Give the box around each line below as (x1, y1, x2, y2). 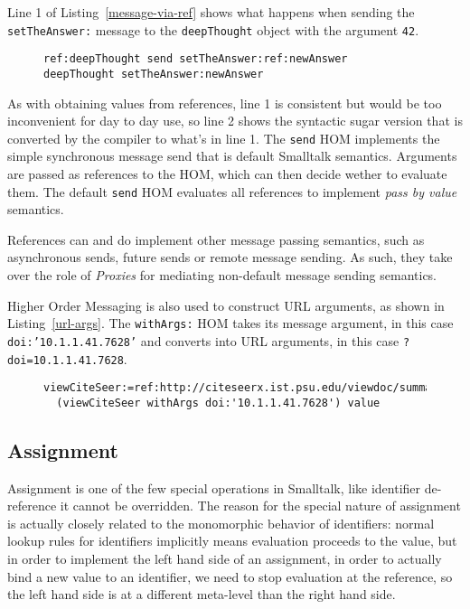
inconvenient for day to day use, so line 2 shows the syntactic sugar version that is (7, 111, 463, 130)
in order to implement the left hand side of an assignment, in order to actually (7, 549, 442, 568)
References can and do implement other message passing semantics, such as (7, 230, 425, 248)
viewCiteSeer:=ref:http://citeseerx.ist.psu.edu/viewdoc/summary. (43, 381, 452, 395)
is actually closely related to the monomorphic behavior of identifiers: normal (7, 513, 435, 532)
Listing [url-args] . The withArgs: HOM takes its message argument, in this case (7, 314, 454, 333)
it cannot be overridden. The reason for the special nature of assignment (60, 496, 461, 515)
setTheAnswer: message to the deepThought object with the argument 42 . (7, 20, 419, 39)
